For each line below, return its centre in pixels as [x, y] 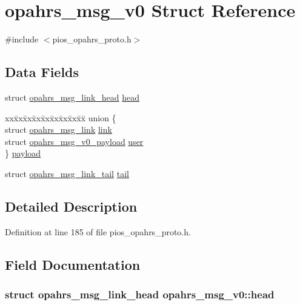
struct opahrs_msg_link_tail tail [67, 173]
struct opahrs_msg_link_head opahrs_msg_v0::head [140, 294]
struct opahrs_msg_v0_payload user [74, 141]
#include [22, 39]
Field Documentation [73, 264]
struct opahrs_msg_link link [58, 129]
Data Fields [42, 72]
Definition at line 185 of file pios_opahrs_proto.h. [98, 231]
